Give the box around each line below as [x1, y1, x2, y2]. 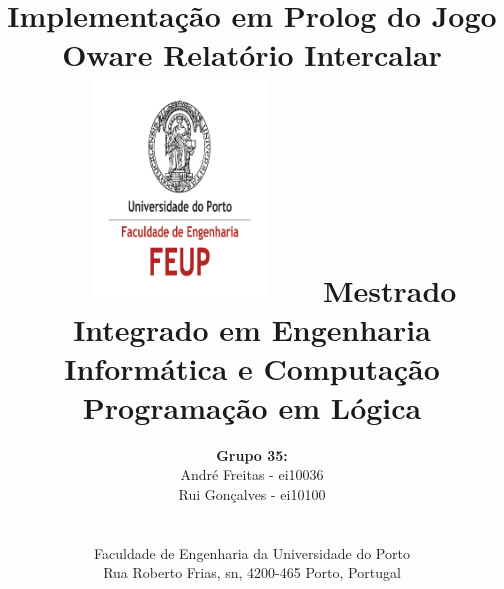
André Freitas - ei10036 [180, 464, 324, 485]
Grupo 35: [216, 444, 288, 465]
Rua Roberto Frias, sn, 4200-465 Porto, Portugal [103, 562, 401, 583]
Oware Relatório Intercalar [62, 34, 442, 75]
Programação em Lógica [82, 386, 422, 427]
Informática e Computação [64, 347, 440, 388]
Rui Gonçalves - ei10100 [178, 484, 326, 505]
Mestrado [322, 269, 457, 310]
